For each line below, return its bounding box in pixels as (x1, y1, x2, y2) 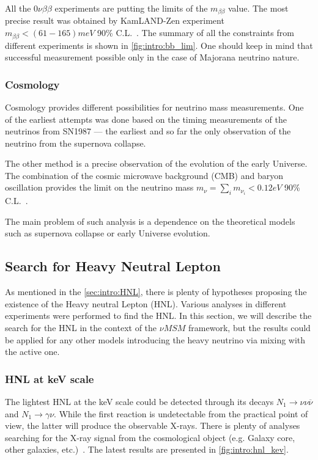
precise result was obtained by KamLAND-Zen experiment (5, 14, 224, 27)
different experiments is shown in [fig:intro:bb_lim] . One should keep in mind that (5, 38, 313, 51)
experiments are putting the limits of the (54, 2, 208, 14)
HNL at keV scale (5, 371, 94, 386)
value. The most (227, 2, 289, 14)
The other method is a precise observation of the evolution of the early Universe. (5, 157, 308, 170)
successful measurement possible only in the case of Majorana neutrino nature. (5, 51, 300, 64)
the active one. (5, 345, 60, 358)
